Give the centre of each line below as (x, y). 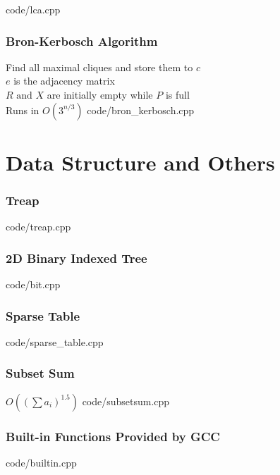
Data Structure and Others (140, 162)
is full (177, 94)
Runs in (23, 110)
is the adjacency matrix (64, 81)
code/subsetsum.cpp (126, 401)
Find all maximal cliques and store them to (99, 67)
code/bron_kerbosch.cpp (141, 110)
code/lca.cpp (33, 9)
